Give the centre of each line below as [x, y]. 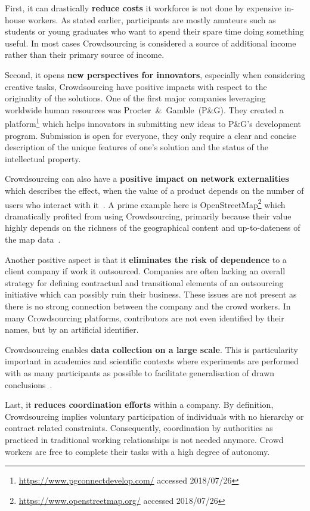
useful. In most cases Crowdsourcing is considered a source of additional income [151, 43]
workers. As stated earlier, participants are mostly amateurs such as [152, 19]
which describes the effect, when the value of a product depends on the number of [154, 190]
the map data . [33, 239]
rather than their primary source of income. [85, 55]
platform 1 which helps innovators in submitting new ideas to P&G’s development [153, 123]
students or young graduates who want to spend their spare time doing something [154, 31]
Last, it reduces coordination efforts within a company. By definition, [139, 405]
